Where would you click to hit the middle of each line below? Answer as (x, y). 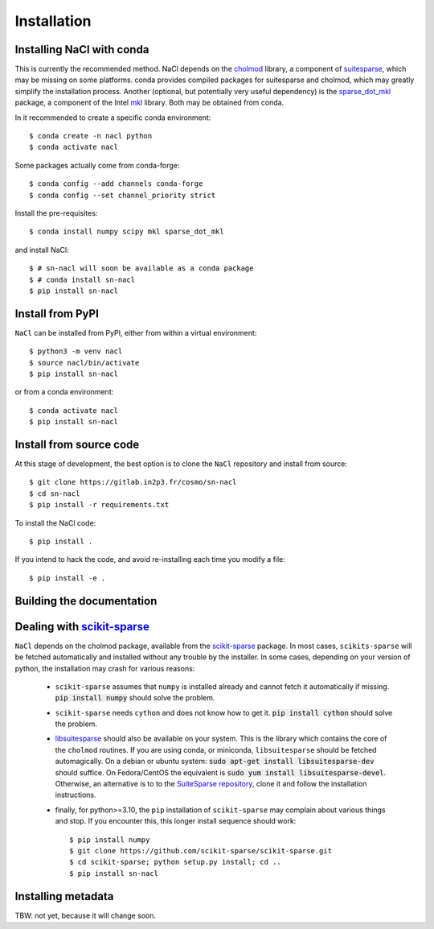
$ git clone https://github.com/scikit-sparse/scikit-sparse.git (201, 851)
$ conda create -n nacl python (91, 136)
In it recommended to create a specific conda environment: (113, 118)
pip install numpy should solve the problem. (135, 698)
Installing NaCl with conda (82, 50)
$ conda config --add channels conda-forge (116, 184)
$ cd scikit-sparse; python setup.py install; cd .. (175, 862)
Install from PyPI (57, 314)
